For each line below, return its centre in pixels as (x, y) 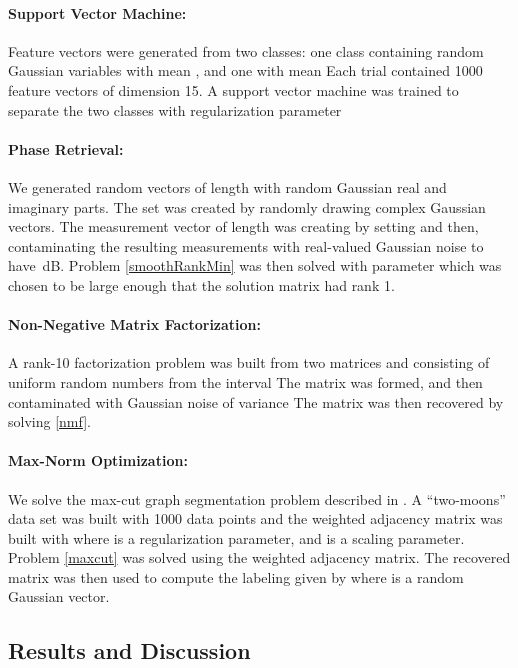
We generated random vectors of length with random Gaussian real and (227, 186)
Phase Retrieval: (66, 148)
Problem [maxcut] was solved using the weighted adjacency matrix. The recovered (259, 557)
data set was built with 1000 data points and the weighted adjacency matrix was (255, 518)
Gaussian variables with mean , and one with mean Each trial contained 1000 (245, 70)
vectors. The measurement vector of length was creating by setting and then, (243, 226)
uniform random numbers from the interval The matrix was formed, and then (245, 381)
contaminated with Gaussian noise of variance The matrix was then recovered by (256, 401)
